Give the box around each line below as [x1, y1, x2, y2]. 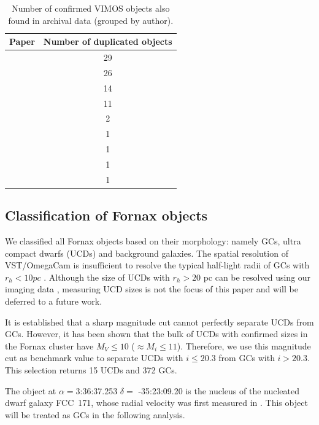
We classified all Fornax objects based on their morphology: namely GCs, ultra [5, 235, 301, 248]
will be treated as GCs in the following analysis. [5, 408, 185, 421]
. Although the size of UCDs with [44, 270, 170, 283]
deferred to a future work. [5, 295, 102, 308]
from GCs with [218, 351, 275, 364]
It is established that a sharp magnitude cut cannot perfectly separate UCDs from [5, 315, 314, 328]
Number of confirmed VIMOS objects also [12, 2, 170, 14]
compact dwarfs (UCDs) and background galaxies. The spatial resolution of [5, 246, 288, 259]
